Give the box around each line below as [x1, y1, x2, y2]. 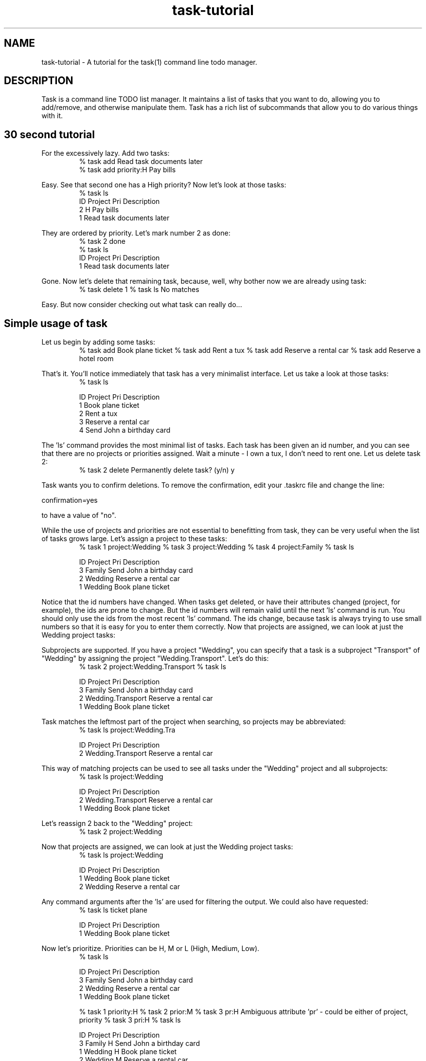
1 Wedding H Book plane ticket [79, 1047, 177, 1056]
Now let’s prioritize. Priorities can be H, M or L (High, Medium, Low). [41, 944, 260, 953]
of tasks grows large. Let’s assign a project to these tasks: [41, 534, 227, 543]
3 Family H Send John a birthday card [79, 1039, 200, 1048]
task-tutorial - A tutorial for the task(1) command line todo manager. [41, 57, 257, 66]
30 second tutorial [4, 128, 95, 141]
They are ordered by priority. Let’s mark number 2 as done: [41, 229, 231, 238]
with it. [41, 111, 63, 120]
